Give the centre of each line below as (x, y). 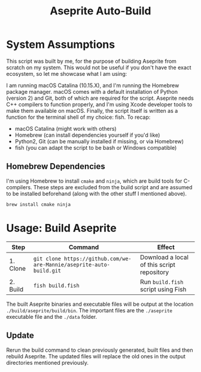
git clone (47, 259)
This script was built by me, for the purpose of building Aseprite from (91, 61)
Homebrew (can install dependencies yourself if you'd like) (87, 135)
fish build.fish (56, 285)
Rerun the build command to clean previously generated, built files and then (100, 350)
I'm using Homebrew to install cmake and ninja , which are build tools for (94, 181)
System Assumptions (61, 44)
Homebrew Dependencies (56, 166)
